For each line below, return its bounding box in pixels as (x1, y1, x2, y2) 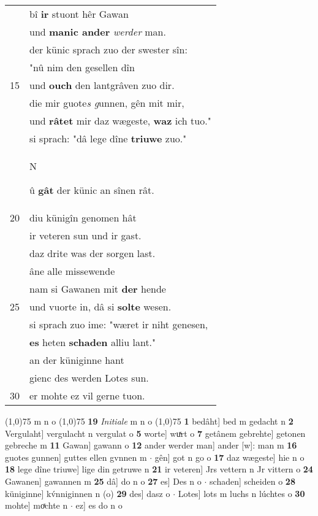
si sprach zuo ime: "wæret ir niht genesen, (29, 317, 208, 331)
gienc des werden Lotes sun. (29, 371, 149, 385)
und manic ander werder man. (29, 25, 166, 39)
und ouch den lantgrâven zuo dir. (29, 78, 175, 92)
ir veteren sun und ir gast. (29, 228, 142, 242)
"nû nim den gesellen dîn (29, 60, 135, 74)
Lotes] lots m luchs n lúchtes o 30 (178, 487, 305, 499)
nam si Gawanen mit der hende (29, 282, 166, 296)
